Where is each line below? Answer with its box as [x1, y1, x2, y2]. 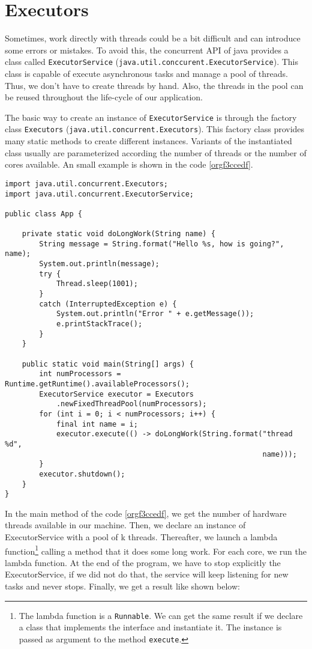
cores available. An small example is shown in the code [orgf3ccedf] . [5, 158, 253, 171]
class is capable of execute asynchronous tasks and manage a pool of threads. [5, 67, 288, 79]
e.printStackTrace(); [56, 320, 143, 329]
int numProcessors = [39, 370, 121, 379]
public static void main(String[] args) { [22, 359, 194, 368]
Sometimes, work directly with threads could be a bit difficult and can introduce [5, 32, 301, 44]
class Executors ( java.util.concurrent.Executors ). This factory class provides [5, 123, 305, 135]
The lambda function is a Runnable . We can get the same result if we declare [19, 609, 303, 621]
